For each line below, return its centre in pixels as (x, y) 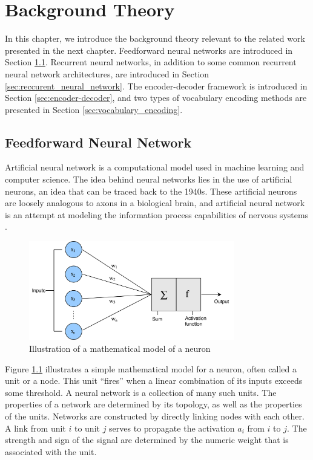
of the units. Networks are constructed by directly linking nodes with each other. (155, 416)
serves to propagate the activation (172, 428)
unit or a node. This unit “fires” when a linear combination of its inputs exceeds (154, 381)
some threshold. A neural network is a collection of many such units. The (141, 392)
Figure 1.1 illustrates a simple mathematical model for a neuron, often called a (151, 368)
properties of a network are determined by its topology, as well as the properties (153, 404)
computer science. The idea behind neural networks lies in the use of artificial (149, 179)
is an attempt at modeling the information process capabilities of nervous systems (157, 214)
